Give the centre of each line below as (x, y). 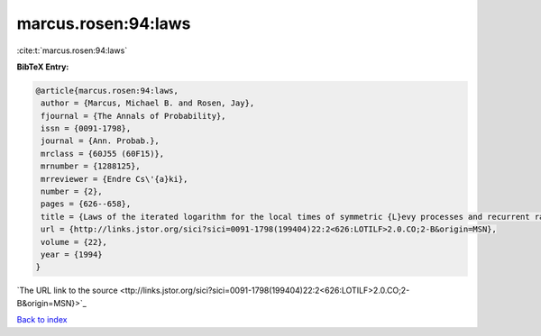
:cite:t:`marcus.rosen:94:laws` (72, 50)
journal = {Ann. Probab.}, (100, 141)
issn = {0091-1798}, (86, 129)
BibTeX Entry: (43, 67)
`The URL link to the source (67, 291)
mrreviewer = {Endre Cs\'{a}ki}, (115, 179)
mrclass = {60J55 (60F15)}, (103, 154)
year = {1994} (72, 254)
